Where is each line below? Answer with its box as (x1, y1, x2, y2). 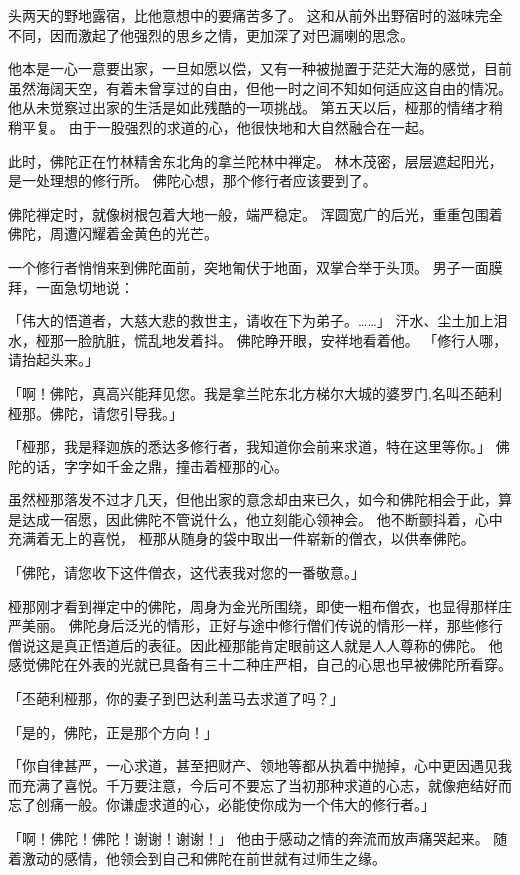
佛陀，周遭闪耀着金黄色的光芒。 (8, 223, 218, 244)
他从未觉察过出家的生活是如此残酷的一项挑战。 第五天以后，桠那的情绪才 (8, 97, 489, 118)
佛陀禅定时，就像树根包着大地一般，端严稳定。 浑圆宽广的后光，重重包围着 (8, 203, 503, 224)
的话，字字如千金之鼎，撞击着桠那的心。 (21, 455, 288, 476)
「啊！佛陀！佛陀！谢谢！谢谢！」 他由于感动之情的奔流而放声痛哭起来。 (8, 828, 489, 848)
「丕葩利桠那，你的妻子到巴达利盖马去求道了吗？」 (8, 688, 344, 709)
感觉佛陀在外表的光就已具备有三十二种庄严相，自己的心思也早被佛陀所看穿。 (8, 654, 512, 675)
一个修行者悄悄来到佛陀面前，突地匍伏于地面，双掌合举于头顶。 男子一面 (8, 256, 489, 277)
